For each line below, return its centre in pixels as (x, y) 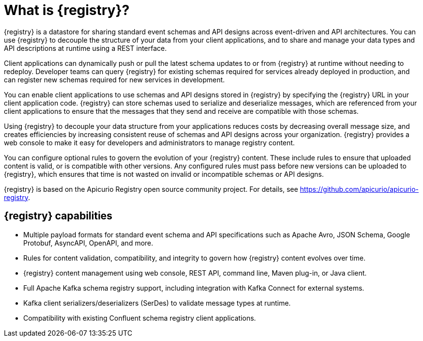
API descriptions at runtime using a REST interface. (86, 48)
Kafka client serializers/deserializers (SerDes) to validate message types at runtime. (157, 303)
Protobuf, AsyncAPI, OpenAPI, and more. (88, 243)
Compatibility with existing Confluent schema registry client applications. (140, 318)
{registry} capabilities (58, 216)
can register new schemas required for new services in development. (114, 79)
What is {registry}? (67, 10)
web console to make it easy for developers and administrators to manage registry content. (149, 142)
